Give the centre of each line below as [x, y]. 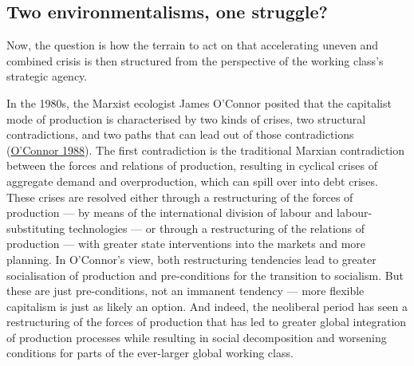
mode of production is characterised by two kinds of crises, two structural [186, 118]
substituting [36, 228]
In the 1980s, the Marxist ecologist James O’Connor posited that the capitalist [199, 102]
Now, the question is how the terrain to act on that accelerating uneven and [193, 45]
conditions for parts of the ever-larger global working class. [150, 353]
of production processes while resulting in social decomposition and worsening [197, 337]
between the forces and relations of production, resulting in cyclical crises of [192, 165]
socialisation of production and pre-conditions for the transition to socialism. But [205, 275]
